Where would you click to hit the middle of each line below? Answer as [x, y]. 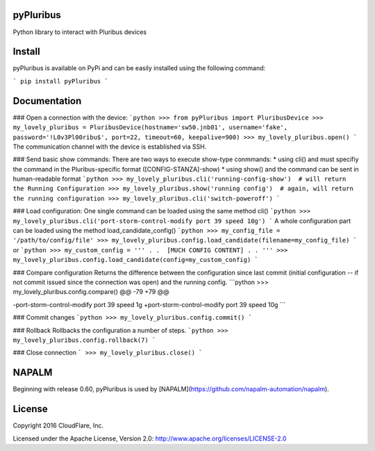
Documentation [47, 101]
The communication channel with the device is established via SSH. [110, 147]
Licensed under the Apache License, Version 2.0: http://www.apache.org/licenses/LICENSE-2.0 [150, 438]
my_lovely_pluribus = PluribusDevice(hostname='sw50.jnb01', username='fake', [150, 128]
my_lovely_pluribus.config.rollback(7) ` [84, 340]
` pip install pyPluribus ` [61, 81]
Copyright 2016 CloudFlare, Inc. [58, 426]
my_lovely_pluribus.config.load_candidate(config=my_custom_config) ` [135, 260]
